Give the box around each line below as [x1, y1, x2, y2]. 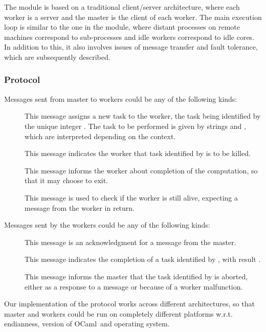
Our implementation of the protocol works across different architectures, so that [4, 298, 255, 309]
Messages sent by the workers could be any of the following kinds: [4, 219, 210, 230]
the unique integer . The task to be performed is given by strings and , [25, 120, 246, 131]
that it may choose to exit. [25, 175, 108, 186]
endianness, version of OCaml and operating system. [4, 318, 170, 329]
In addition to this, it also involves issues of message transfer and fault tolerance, [4, 41, 258, 52]
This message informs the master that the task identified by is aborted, [25, 271, 248, 281]
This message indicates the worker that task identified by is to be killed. [25, 148, 251, 159]
